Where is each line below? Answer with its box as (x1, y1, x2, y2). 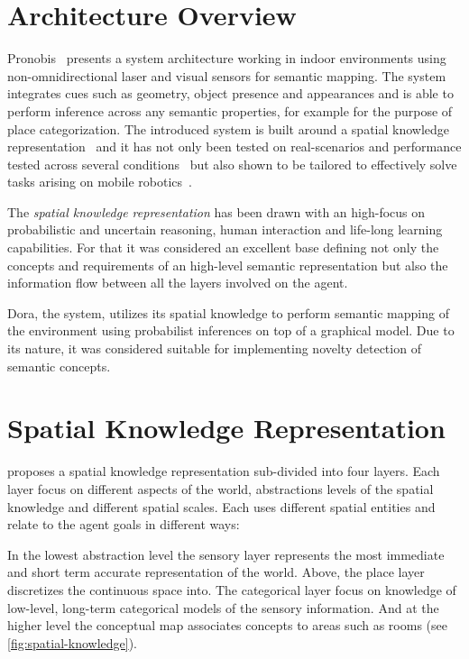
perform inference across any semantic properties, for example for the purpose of (7, 101, 453, 120)
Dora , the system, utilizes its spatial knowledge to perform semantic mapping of (7, 303, 449, 322)
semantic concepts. (7, 356, 111, 375)
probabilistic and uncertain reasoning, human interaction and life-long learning (7, 220, 443, 239)
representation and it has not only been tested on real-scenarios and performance (7, 137, 462, 156)
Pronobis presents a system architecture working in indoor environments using (7, 49, 446, 68)
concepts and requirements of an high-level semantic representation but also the (7, 255, 448, 274)
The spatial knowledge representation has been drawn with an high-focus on (7, 202, 426, 221)
